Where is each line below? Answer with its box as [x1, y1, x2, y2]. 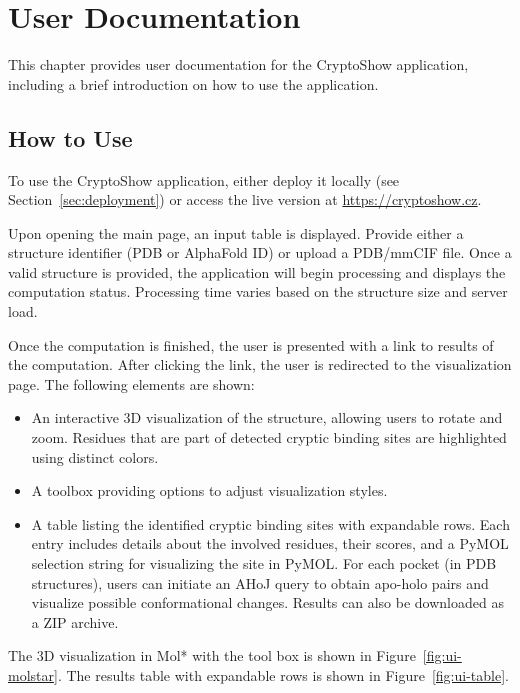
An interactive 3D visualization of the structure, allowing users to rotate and [31, 407, 503, 428]
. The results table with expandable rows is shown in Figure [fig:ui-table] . [57, 664, 509, 685]
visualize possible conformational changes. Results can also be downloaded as [31, 592, 504, 613]
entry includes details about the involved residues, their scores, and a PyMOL [31, 533, 509, 554]
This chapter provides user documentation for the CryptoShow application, [8, 54, 469, 75]
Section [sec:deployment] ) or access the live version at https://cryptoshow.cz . [8, 189, 482, 210]
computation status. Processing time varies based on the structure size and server [8, 281, 508, 302]
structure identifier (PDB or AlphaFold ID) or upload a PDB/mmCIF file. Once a [8, 242, 512, 263]
